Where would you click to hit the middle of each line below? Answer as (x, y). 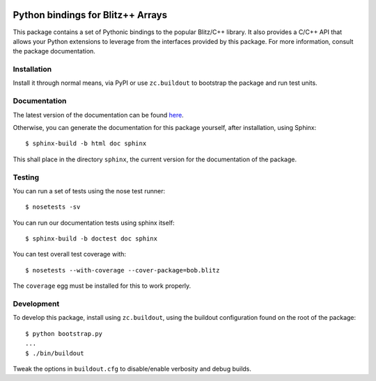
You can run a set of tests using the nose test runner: (89, 190)
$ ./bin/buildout (55, 353)
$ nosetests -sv (53, 207)
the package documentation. (54, 51)
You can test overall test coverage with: (70, 254)
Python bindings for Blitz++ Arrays (90, 15)
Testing (26, 177)
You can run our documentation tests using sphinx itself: (94, 222)
